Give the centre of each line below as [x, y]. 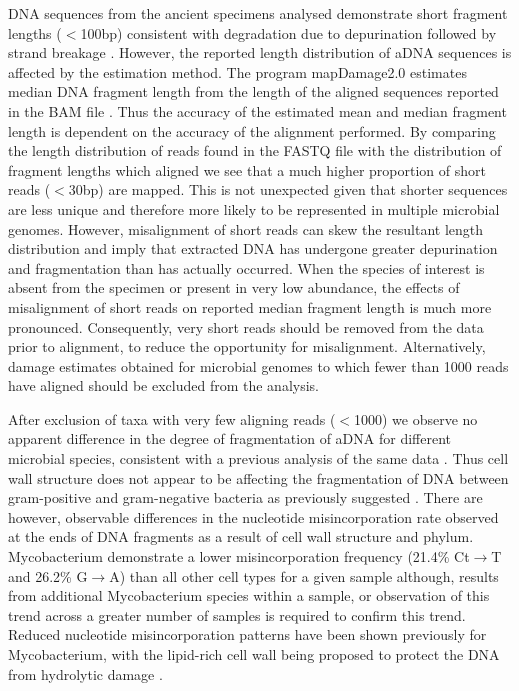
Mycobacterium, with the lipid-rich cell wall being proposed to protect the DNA [254, 654]
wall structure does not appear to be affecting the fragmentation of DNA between [258, 477]
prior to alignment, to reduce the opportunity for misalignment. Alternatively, [247, 346]
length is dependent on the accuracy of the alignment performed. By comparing [252, 130]
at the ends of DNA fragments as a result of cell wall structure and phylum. [241, 536]
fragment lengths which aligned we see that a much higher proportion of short [247, 169]
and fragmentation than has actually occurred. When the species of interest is [246, 267]
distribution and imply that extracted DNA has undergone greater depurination [253, 248]
